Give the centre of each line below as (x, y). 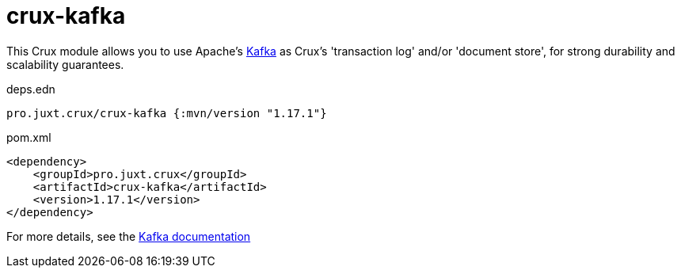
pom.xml (29, 137)
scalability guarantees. (65, 64)
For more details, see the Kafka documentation (129, 236)
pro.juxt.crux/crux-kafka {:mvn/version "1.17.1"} (167, 113)
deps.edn (31, 89)
